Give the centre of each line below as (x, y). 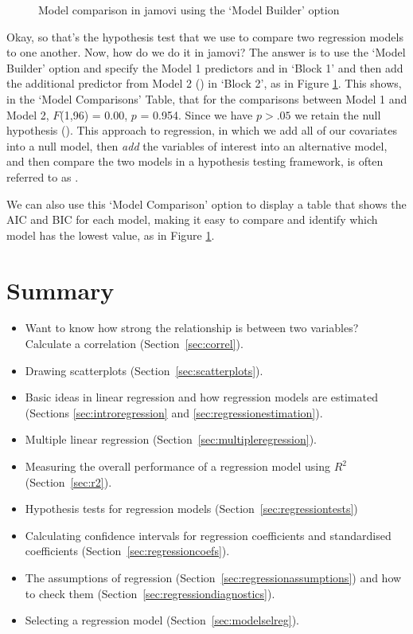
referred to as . (43, 176)
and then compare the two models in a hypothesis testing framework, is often (195, 161)
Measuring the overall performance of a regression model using (178, 466)
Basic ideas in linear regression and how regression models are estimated (201, 397)
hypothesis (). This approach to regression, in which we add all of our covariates (202, 130)
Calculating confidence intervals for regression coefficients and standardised (208, 535)
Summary (60, 290)
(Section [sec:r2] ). (68, 481)
